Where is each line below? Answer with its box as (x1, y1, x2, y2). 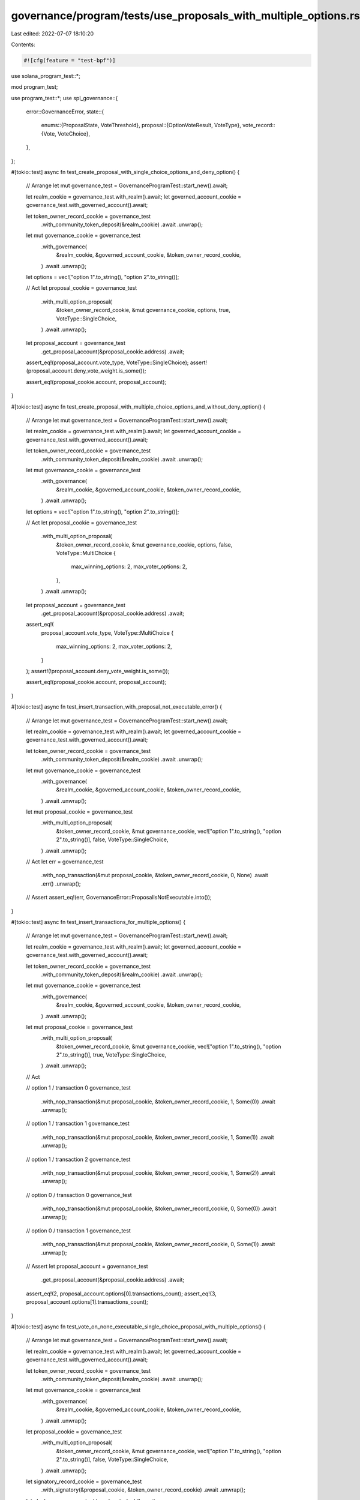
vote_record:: (242, 122, 275, 129)
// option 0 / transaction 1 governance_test (26, 1227, 131, 1234)
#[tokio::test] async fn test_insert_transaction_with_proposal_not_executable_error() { (11, 703, 222, 710)
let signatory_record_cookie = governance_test (26, 1478, 142, 1485)
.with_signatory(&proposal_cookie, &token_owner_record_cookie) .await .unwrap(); (41, 1486, 245, 1493)
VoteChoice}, (57, 130, 91, 137)
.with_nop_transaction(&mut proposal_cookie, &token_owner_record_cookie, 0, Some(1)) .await (41, 1241, 275, 1248)
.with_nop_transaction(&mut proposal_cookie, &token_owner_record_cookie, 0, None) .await (41, 872, 268, 879)
